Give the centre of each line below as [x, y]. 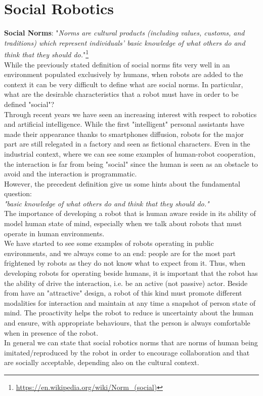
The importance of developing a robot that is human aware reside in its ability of [130, 213]
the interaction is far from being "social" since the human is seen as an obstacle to [131, 164]
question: [18, 193]
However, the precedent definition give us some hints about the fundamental [122, 183]
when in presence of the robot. [51, 332]
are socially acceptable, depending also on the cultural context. [102, 362]
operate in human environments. [54, 233]
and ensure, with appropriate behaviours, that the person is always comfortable [127, 322]
